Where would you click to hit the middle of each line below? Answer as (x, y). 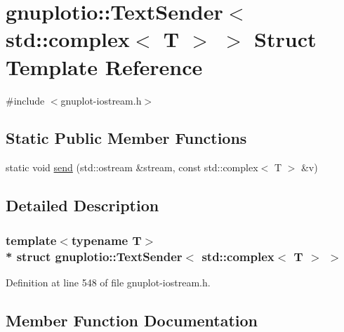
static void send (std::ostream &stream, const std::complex (132, 167)
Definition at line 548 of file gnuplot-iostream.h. (108, 282)
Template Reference (104, 66)
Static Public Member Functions (126, 138)
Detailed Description (82, 205)
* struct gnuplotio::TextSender (94, 256)
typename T (106, 240)
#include (25, 100)
